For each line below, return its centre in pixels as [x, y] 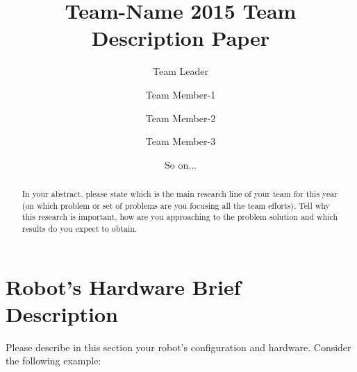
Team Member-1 [181, 94]
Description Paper [181, 38]
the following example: [53, 361]
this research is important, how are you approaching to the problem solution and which [180, 217]
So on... [181, 164]
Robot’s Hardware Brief [123, 286]
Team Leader [181, 71]
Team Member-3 [181, 141]
